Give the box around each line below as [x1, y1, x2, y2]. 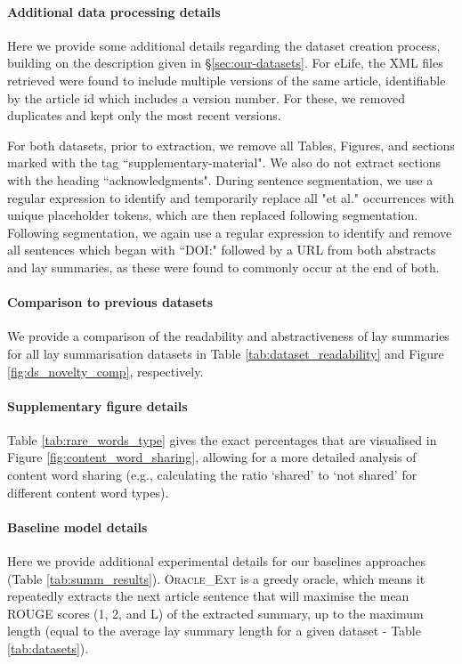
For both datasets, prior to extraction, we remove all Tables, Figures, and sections [7, 135, 455, 154]
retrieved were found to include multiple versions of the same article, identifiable [7, 70, 446, 89]
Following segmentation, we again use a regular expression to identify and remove [7, 223, 452, 241]
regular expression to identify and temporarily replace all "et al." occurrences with [7, 188, 455, 206]
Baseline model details [7, 517, 148, 536]
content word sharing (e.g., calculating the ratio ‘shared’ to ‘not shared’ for [7, 466, 417, 484]
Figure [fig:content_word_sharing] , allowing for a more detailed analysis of [7, 448, 417, 466]
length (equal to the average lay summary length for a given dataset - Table [7, 621, 421, 640]
